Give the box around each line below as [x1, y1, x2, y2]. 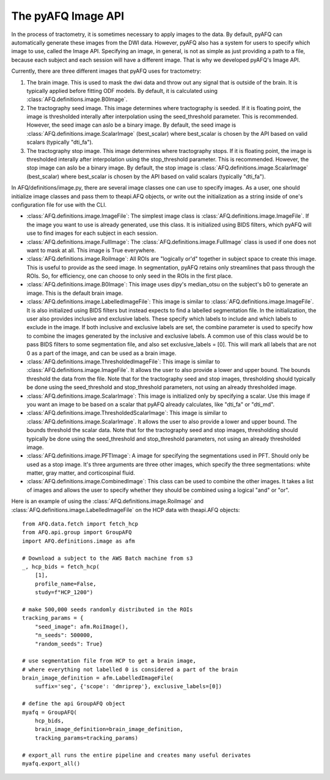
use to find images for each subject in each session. [26, 229, 158, 237]
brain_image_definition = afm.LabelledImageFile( [22, 675, 174, 682]
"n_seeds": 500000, [34, 632, 94, 639]
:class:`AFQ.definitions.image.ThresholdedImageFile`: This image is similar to [26, 358, 220, 365]
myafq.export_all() [22, 760, 81, 767]
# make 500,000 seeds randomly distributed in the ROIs [22, 606, 193, 613]
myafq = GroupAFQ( [22, 708, 78, 716]
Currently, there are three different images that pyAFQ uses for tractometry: [11, 67, 202, 75]
